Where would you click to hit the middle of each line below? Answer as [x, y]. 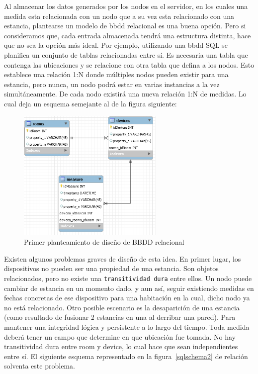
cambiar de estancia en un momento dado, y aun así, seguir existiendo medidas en [129, 288]
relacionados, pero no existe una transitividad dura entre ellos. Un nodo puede [128, 278]
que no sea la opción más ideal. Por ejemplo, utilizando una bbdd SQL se [116, 45]
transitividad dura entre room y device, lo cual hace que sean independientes [121, 346]
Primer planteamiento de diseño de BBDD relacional [104, 242]
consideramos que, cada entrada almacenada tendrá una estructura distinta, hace [128, 35]
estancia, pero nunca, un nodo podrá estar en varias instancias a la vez [112, 84]
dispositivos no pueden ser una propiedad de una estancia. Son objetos [111, 268]
